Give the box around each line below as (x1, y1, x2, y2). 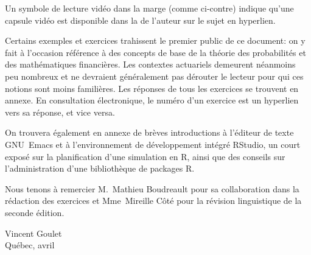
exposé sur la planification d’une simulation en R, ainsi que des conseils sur (5, 150, 285, 162)
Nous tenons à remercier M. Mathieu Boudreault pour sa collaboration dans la (5, 182, 299, 195)
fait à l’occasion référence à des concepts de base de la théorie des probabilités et (5, 46, 306, 58)
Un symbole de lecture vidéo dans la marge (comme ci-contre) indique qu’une (5, 2, 294, 14)
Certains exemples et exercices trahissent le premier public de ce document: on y (5, 34, 306, 47)
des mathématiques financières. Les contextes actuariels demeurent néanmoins (5, 58, 296, 71)
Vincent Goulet (5, 226, 62, 239)
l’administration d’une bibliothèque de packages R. (5, 162, 195, 175)
